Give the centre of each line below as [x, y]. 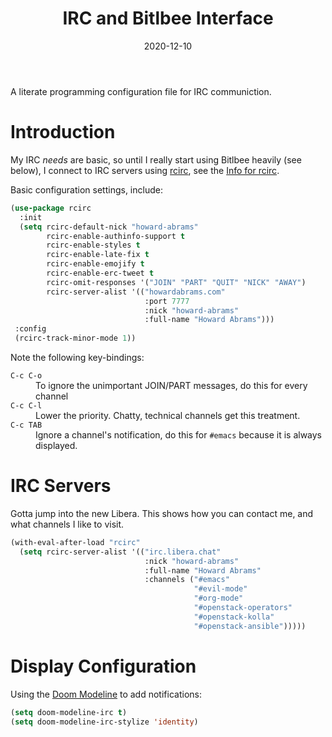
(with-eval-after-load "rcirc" [75, 542]
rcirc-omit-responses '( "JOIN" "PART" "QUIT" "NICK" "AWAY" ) [176, 282]
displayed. [56, 445]
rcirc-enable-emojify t [95, 264]
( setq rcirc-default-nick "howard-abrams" [109, 227]
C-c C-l [26, 406]
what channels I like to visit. [67, 524]
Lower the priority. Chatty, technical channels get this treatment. [168, 415]
